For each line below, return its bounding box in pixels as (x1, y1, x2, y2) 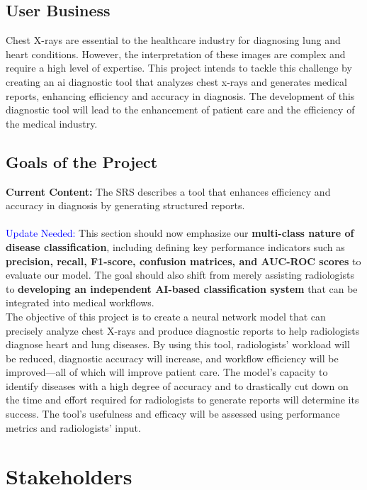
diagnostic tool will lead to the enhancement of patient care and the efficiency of (6, 102, 355, 117)
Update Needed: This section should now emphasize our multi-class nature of (6, 225, 354, 240)
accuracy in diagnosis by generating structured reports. (6, 198, 245, 213)
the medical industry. (6, 116, 98, 130)
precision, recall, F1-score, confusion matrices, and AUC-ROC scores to (6, 253, 361, 268)
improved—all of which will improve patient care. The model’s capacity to (6, 364, 328, 379)
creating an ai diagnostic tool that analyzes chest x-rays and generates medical (6, 74, 347, 89)
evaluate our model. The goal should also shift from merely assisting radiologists (6, 267, 354, 282)
